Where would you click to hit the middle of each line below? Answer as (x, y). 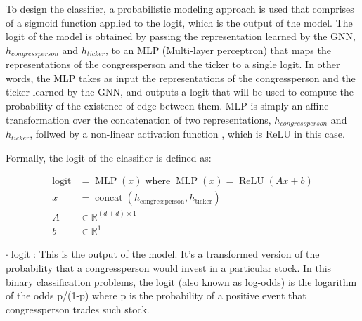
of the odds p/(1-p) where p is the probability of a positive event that (156, 295)
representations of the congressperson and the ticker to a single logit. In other (173, 64)
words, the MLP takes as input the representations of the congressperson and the (181, 78)
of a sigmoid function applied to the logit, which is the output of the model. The (179, 22)
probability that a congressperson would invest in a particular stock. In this (169, 267)
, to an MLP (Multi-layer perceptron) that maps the (218, 50)
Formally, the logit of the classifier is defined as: (109, 157)
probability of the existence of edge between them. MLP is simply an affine (167, 106)
